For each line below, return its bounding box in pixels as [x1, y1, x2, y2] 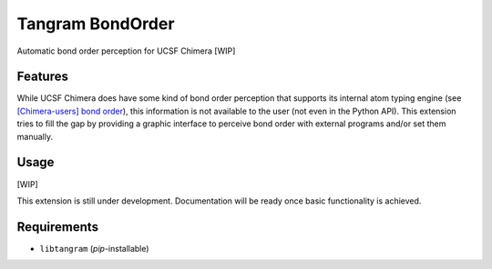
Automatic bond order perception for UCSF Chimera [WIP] [16, 45, 236, 56]
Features [16, 69, 68, 85]
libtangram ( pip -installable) [39, 243, 149, 254]
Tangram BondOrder [16, 14, 175, 34]
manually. [16, 131, 54, 142]
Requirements [16, 219, 99, 234]
